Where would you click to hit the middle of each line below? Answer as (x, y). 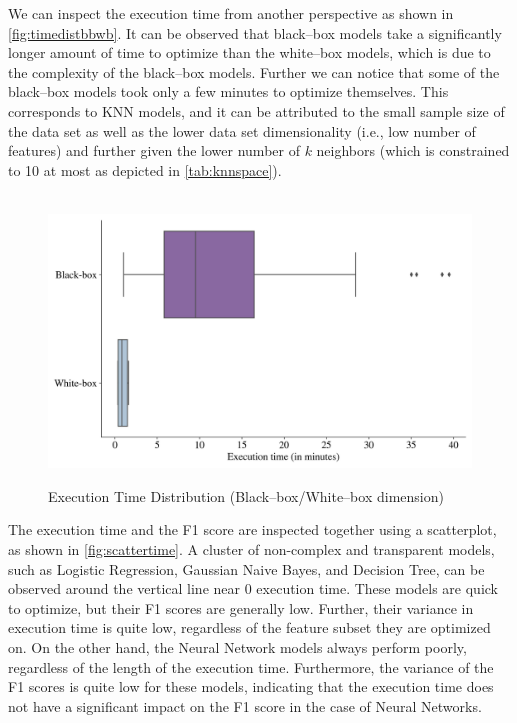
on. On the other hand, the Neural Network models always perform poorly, (237, 646)
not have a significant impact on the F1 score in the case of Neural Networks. (245, 705)
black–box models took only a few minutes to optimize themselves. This (228, 91)
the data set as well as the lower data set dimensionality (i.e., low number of (242, 130)
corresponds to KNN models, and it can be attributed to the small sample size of (256, 110)
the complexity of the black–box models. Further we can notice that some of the (254, 71)
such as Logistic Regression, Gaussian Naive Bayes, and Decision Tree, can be (246, 568)
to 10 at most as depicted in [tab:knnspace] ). (145, 169)
